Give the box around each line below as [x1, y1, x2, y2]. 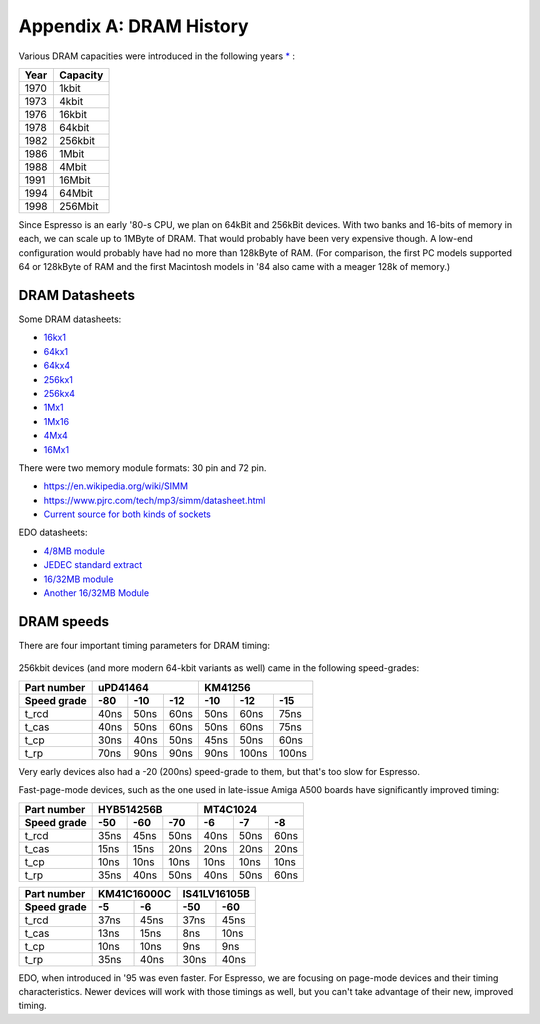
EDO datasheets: [18, 526, 88, 539]
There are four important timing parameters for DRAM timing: [18, 639, 270, 651]
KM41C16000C [98, 886, 172, 900]
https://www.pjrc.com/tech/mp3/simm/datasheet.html [43, 494, 266, 506]
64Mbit [58, 186, 94, 200]
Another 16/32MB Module [43, 587, 150, 599]
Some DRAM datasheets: [18, 313, 122, 325]
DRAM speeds [18, 613, 110, 630]
